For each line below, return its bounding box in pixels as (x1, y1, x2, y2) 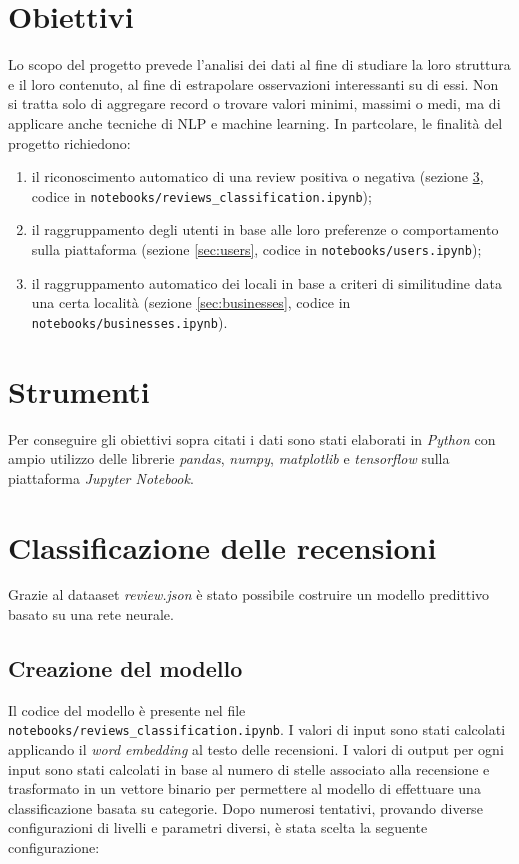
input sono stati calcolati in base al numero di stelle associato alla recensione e (8, 758, 490, 779)
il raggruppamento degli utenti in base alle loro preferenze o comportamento (31, 219, 499, 240)
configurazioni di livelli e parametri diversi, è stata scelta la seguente (8, 817, 428, 838)
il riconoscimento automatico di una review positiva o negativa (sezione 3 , (31, 166, 484, 187)
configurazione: (8, 837, 100, 858)
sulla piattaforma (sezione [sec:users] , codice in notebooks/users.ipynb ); (31, 238, 482, 259)
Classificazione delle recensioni (8, 526, 437, 567)
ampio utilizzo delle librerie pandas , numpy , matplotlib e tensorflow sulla (8, 448, 450, 469)
